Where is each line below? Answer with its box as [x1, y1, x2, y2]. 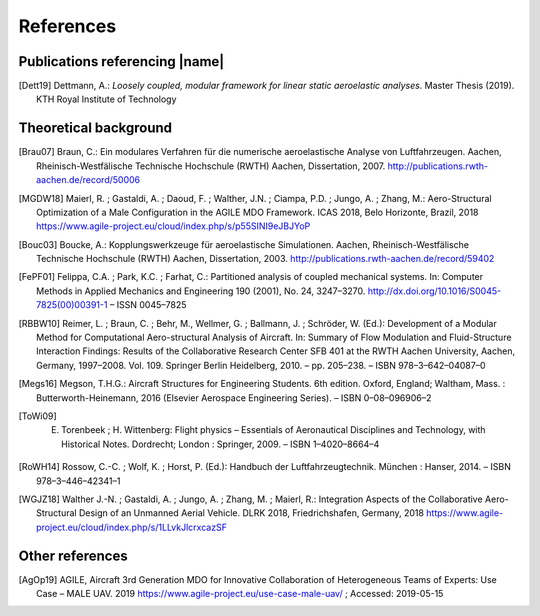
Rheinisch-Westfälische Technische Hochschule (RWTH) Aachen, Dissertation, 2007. [36, 160, 386, 172]
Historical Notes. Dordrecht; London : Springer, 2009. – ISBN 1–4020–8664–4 [61, 438, 380, 450]
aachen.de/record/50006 [36, 174, 140, 186]
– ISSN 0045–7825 [109, 299, 187, 311]
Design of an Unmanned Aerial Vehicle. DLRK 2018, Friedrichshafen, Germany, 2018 [78, 507, 425, 519]
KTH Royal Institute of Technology [36, 93, 177, 105]
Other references [18, 547, 129, 564]
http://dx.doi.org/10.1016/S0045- [367, 285, 502, 297]
